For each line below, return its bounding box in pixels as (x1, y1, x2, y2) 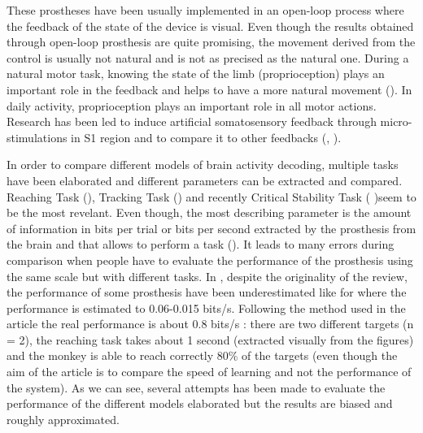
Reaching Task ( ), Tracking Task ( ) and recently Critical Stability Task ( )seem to (7, 188, 416, 205)
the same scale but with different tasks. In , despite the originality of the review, (7, 267, 408, 284)
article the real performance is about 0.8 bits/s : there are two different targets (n (7, 315, 414, 332)
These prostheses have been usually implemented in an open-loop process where (7, 2, 404, 18)
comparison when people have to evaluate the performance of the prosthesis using (7, 251, 413, 268)
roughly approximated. (7, 410, 120, 427)
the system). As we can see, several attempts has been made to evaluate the (7, 379, 386, 396)
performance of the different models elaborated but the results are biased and (7, 395, 393, 412)
